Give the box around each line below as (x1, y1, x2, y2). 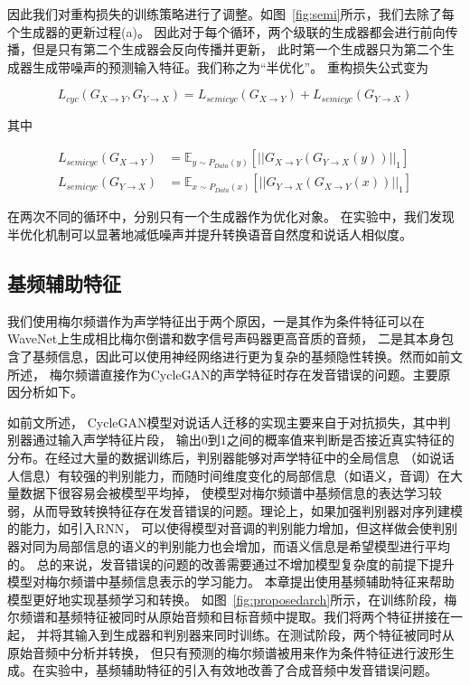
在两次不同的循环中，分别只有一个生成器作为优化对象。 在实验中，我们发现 (7, 207, 455, 226)
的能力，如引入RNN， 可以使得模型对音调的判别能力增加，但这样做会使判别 (7, 519, 457, 538)
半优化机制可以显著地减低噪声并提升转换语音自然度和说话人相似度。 (7, 225, 412, 244)
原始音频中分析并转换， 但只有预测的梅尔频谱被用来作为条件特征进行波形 (7, 643, 442, 662)
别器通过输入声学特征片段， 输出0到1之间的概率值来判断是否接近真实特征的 (7, 430, 455, 449)
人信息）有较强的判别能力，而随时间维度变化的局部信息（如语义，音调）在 (7, 465, 450, 484)
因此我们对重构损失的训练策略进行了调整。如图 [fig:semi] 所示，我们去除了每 (7, 5, 455, 23)
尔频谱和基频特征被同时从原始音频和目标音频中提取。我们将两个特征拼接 (7, 607, 437, 626)
